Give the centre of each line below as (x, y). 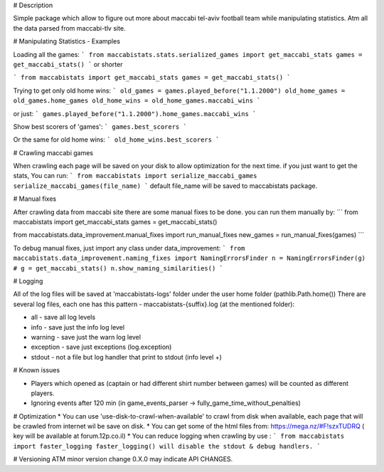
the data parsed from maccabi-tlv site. (69, 28)
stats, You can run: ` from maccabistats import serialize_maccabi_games (135, 176)
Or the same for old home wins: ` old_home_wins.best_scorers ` (116, 140)
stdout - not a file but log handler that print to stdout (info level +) (126, 357)
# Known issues (37, 370)
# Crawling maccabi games (53, 152)
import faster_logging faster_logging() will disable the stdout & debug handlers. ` (167, 446)
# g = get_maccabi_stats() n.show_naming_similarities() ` (118, 268)
